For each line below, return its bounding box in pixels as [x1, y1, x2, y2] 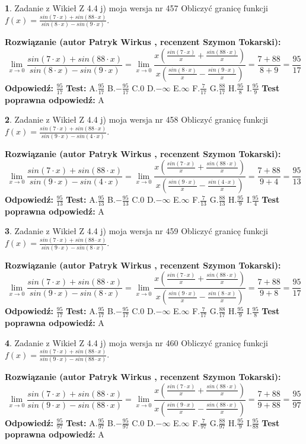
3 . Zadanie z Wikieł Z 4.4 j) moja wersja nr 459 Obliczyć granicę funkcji [5, 225, 268, 237]
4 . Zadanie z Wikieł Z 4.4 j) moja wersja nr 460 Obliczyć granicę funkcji [5, 336, 268, 349]
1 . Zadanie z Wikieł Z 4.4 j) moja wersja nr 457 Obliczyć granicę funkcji [5, 2, 268, 14]
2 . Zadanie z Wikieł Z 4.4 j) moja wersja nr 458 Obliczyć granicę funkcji [5, 113, 268, 126]
